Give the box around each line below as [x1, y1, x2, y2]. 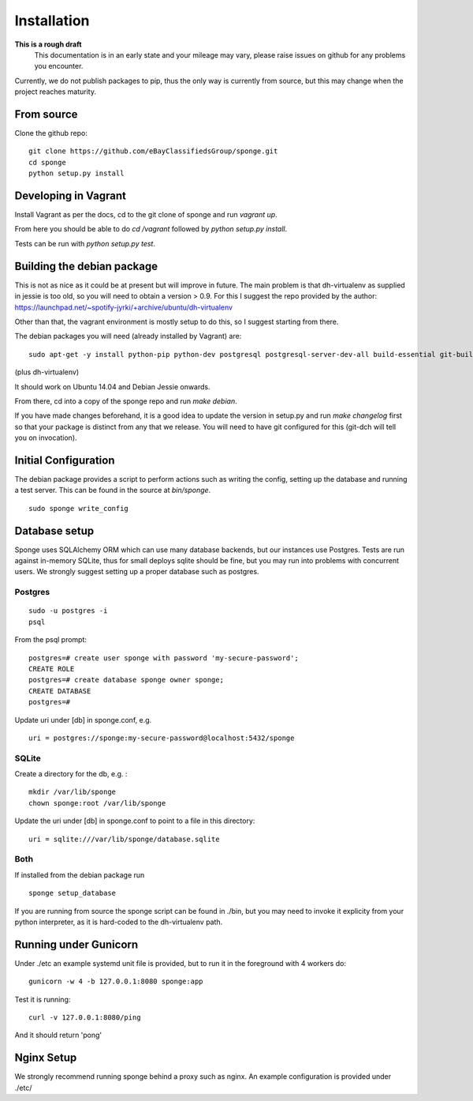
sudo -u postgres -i [28, 607, 108, 615]
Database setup [14, 524, 95, 537]
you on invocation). [14, 433, 78, 442]
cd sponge [28, 158, 66, 167]
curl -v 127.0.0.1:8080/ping [28, 1013, 141, 1022]
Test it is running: [14, 994, 71, 1004]
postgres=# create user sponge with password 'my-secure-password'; [28, 653, 299, 663]
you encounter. [34, 62, 84, 71]
